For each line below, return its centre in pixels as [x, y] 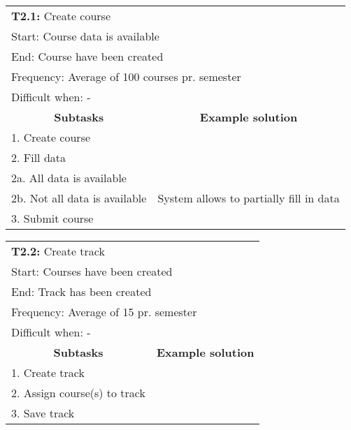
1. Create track [48, 372]
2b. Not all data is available [79, 198]
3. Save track [43, 413]
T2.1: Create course [61, 16]
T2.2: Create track [58, 251]
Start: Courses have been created [92, 271]
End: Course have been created [87, 56]
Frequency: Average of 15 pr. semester [104, 312]
